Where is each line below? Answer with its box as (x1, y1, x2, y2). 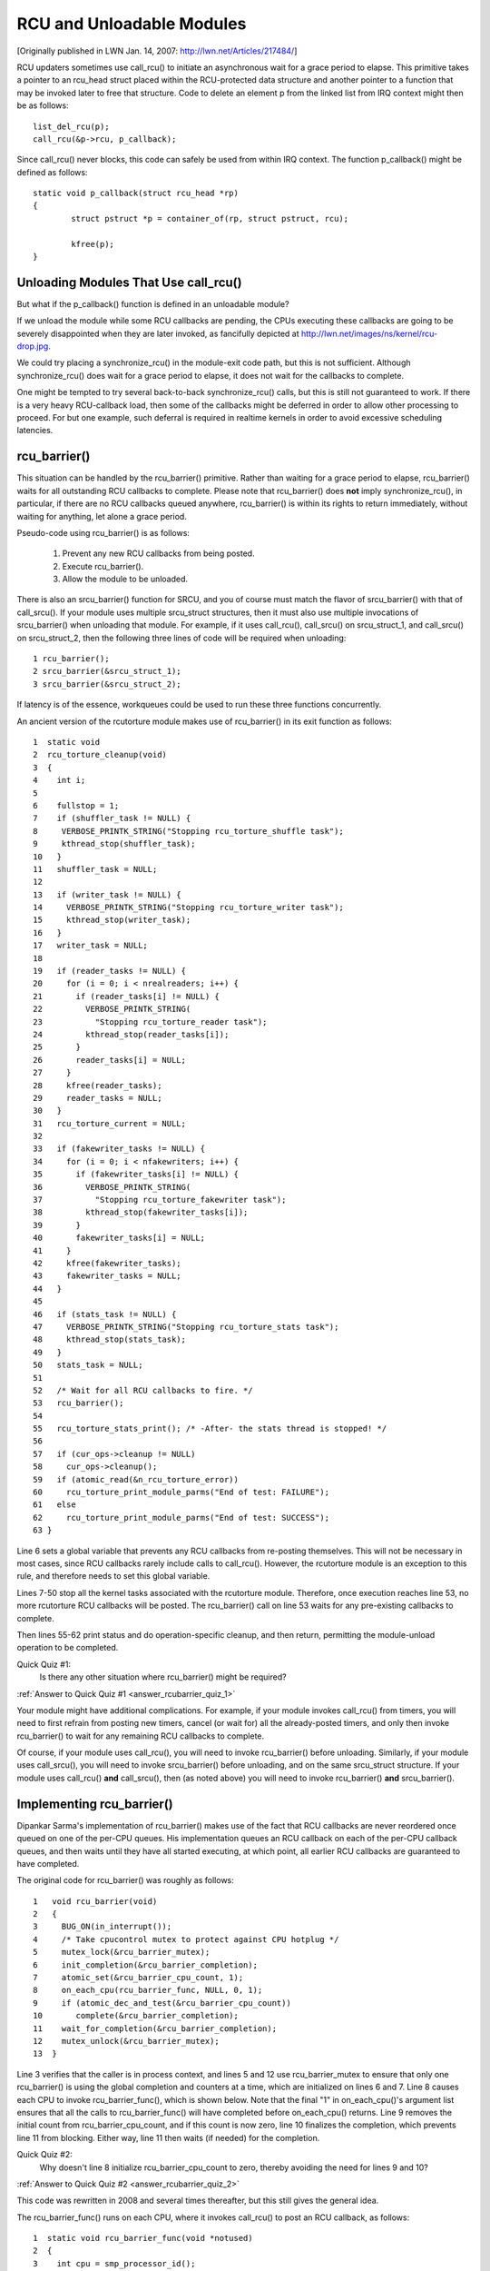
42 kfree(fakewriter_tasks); (33, 1258, 181, 1268)
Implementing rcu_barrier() (16, 1796, 173, 1811)
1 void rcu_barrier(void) (33, 1896, 158, 1907)
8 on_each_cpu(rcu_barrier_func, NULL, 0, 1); (33, 1985, 263, 1996)
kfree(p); (71, 239, 115, 249)
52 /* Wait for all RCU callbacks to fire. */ (33, 1385, 253, 1395)
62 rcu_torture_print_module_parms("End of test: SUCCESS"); (33, 1512, 330, 1522)
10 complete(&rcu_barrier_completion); (33, 2010, 240, 2021)
